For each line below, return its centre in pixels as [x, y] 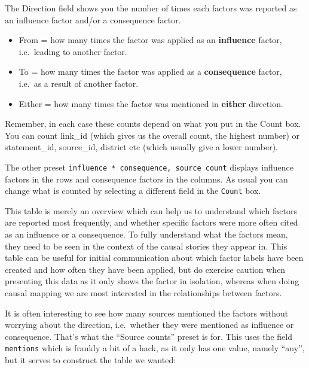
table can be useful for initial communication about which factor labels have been [154, 258]
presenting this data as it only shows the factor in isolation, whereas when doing [152, 281]
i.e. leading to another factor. [73, 51]
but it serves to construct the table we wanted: [91, 360]
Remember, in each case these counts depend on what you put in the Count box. [153, 124]
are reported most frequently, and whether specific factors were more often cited [152, 222]
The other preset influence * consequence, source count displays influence [149, 167]
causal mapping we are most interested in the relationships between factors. [143, 293]
